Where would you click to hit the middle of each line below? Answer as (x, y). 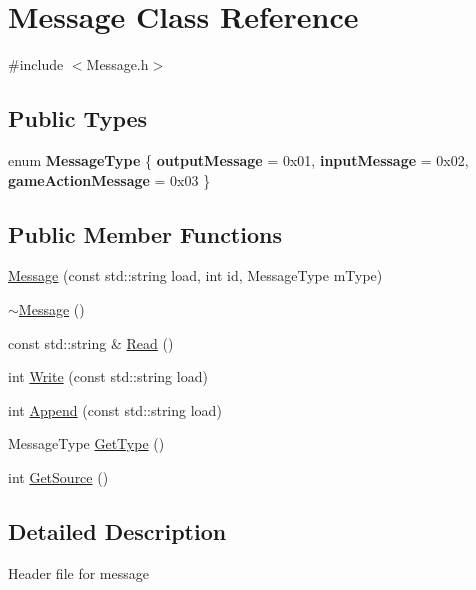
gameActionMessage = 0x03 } (109, 179)
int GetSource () (58, 476)
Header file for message (78, 572)
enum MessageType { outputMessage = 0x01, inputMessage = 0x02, (238, 159)
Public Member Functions (145, 233)
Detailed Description (117, 530)
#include (36, 64)
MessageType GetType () (86, 443)
